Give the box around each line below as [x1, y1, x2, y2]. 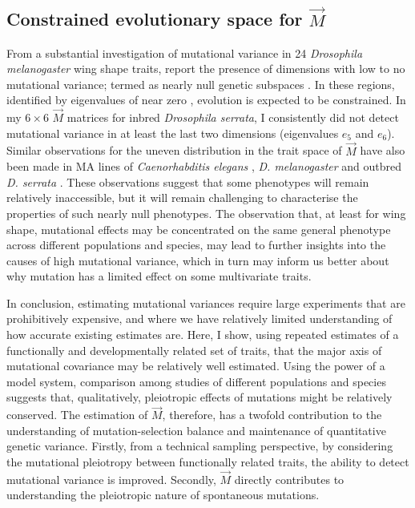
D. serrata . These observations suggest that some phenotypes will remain [6, 173, 369, 190]
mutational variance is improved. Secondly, [6, 470, 216, 487]
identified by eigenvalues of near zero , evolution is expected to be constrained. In [6, 91, 406, 108]
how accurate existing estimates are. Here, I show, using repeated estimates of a [6, 326, 399, 343]
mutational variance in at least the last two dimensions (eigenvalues [6, 124, 339, 141]
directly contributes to [234, 470, 344, 487]
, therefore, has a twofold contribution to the [162, 406, 382, 423]
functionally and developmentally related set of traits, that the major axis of [6, 341, 382, 358]
